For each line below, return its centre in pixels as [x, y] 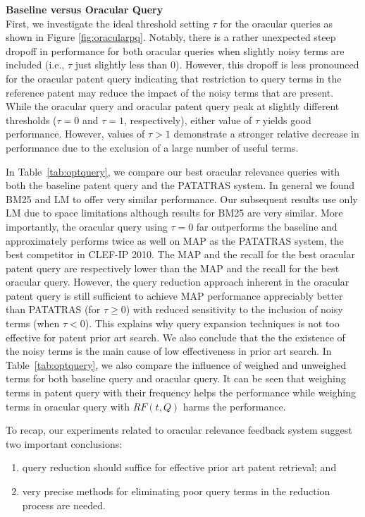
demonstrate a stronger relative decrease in [266, 134]
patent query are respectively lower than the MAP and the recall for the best [173, 268]
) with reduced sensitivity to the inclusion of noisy [234, 309]
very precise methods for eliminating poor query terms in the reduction [176, 491]
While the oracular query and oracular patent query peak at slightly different [173, 106]
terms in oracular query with [68, 406]
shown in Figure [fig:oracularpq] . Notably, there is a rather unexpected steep [171, 37]
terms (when [33, 323]
